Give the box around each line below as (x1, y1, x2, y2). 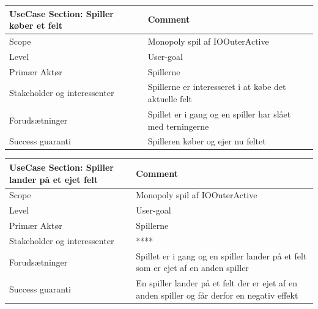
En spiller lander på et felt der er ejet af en (136, 277, 298, 289)
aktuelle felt (147, 92, 192, 105)
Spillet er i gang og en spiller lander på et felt (136, 249, 307, 262)
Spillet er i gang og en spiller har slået (147, 107, 291, 120)
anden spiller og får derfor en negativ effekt (136, 288, 298, 301)
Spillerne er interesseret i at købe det (147, 80, 286, 93)
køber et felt (9, 19, 62, 32)
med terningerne (147, 119, 209, 132)
